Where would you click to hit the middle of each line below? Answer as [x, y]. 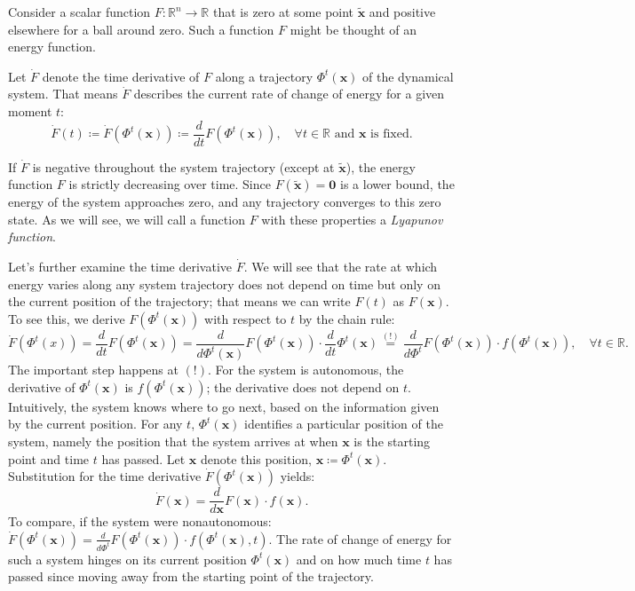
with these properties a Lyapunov [352, 219]
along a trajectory [264, 76]
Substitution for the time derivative [105, 476]
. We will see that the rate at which [341, 266]
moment [30, 110]
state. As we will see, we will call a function [127, 219]
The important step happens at [93, 370]
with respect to [246, 318]
